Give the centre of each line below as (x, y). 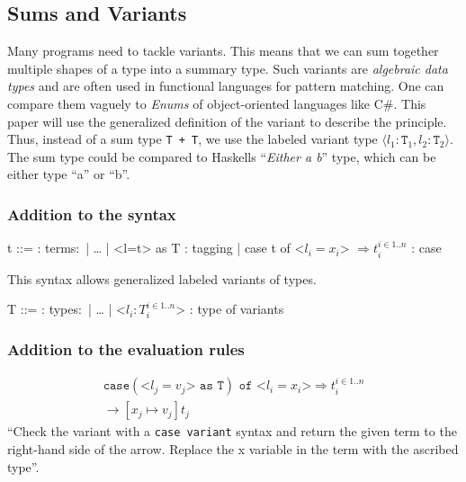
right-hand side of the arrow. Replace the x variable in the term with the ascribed (233, 448)
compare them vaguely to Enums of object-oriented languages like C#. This (217, 103)
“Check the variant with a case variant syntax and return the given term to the (232, 431)
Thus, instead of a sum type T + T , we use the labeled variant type (193, 139)
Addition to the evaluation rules (126, 348)
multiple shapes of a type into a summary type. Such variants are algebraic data (228, 68)
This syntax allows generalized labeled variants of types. (162, 278)
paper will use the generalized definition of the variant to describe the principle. (227, 121)
